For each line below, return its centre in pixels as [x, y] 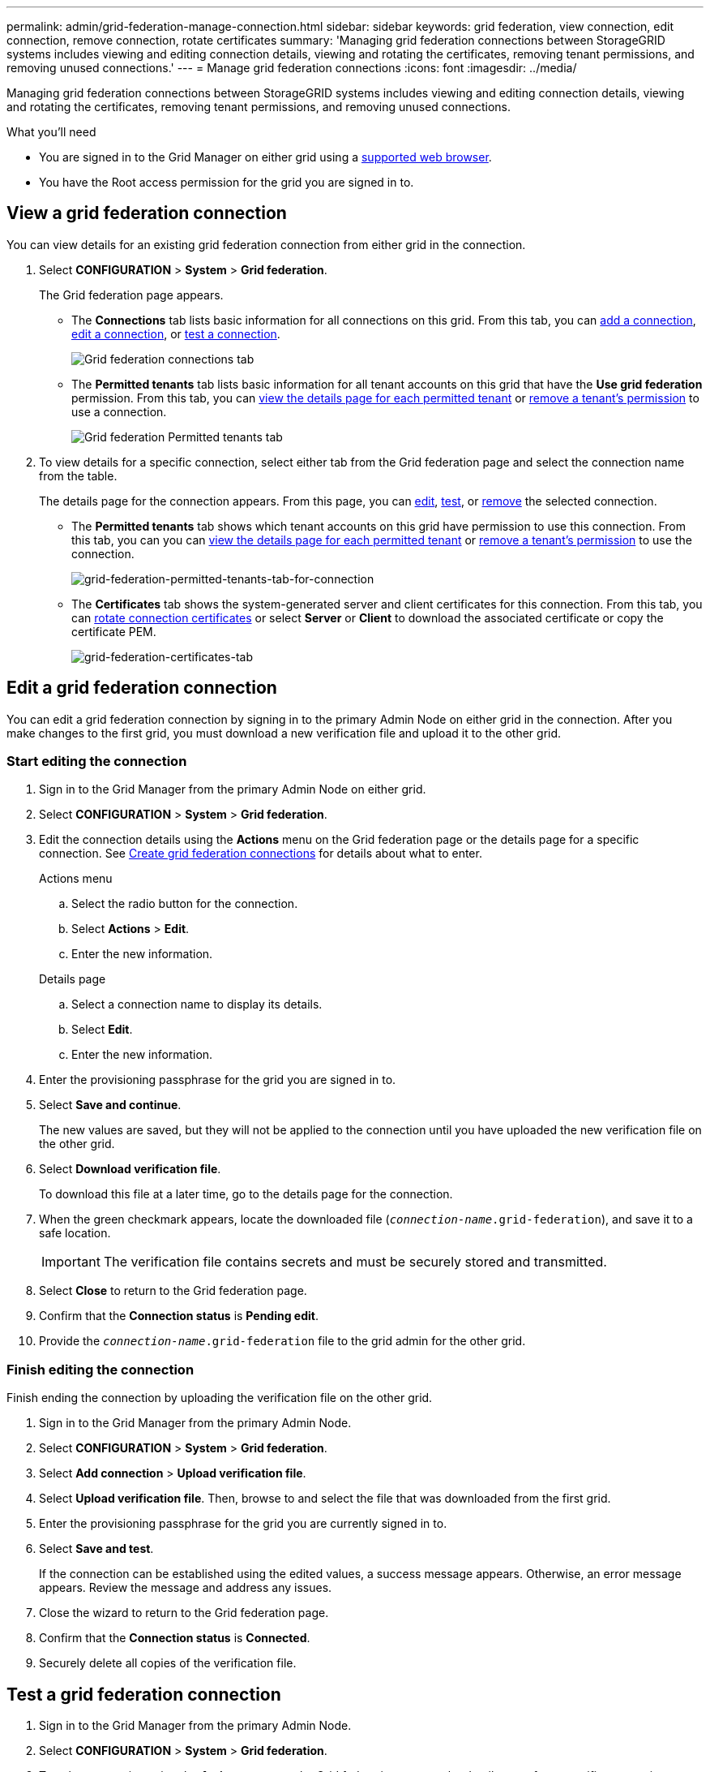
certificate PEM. [114, 631]
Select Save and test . [96, 1549]
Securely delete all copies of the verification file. [168, 1663]
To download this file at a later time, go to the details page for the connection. [246, 1194]
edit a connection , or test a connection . [176, 333]
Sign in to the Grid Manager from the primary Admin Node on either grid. [233, 789]
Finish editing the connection [101, 1369]
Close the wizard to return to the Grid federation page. [184, 1613]
